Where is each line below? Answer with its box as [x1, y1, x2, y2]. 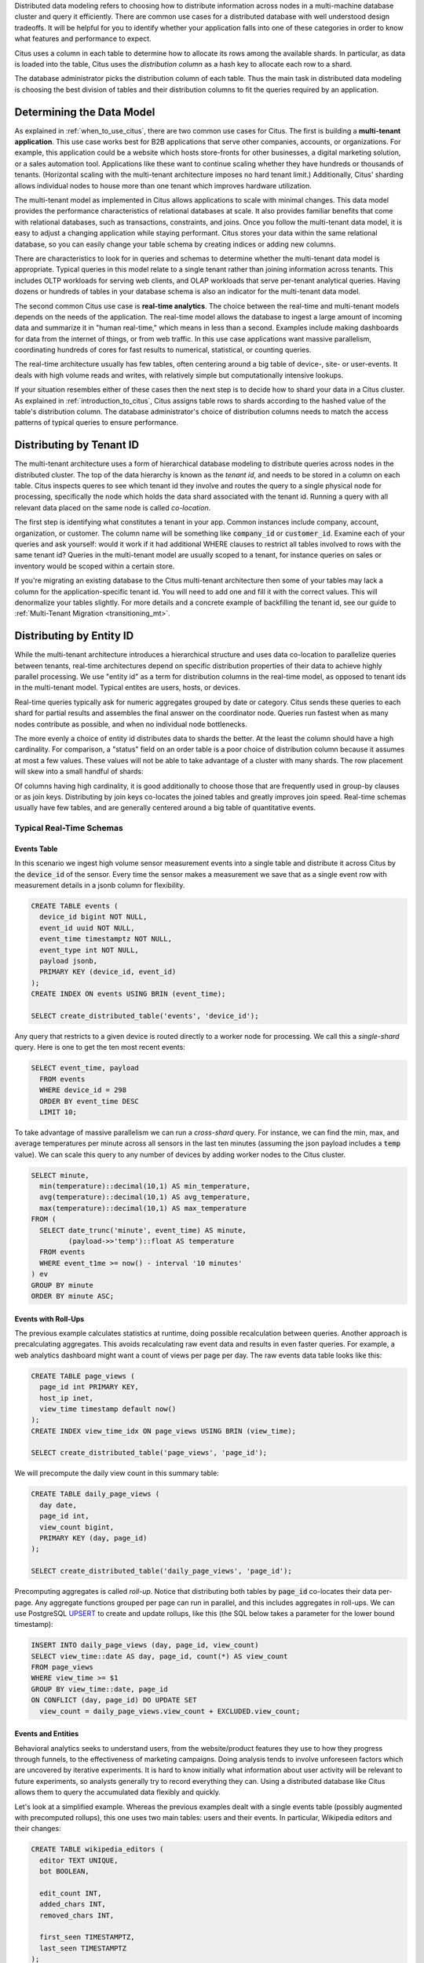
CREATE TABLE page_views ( [31, 1371, 135, 1380]
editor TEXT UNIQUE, [39, 1855, 119, 1865]
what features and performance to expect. [14, 34, 152, 43]
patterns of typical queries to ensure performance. [14, 418, 179, 427]
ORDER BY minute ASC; [31, 1292, 115, 1300]
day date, [39, 1501, 78, 1509]
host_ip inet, [39, 1394, 94, 1402]
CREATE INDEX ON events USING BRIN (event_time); [31, 989, 226, 999]
